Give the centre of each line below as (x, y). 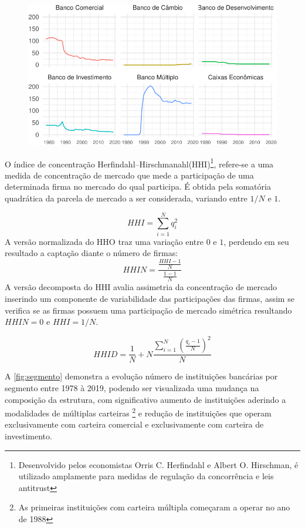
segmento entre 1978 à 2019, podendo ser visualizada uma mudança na (132, 387)
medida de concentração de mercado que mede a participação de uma (129, 175)
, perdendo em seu (256, 241)
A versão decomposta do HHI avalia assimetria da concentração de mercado (141, 287)
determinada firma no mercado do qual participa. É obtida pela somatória (138, 186)
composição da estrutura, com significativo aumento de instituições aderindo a (145, 399)
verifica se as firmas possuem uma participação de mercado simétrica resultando (148, 310)
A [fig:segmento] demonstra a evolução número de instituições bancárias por (141, 376)
